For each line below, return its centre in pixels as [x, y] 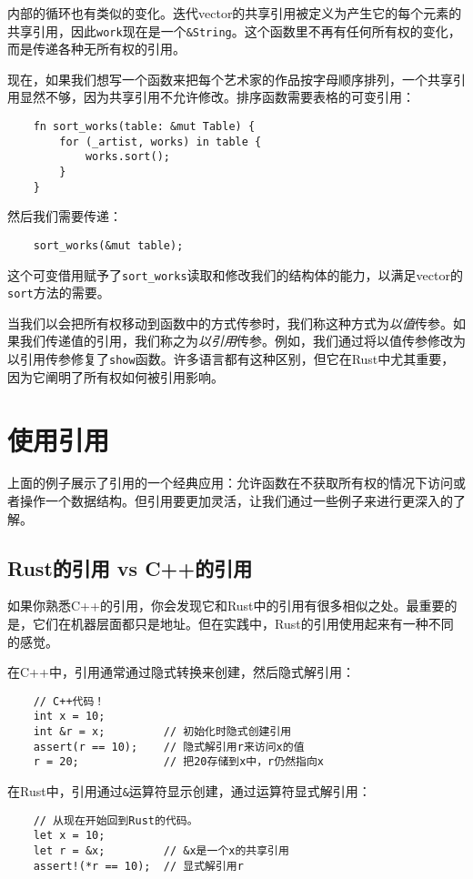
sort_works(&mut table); [108, 245]
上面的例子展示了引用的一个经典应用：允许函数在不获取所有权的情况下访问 [230, 483]
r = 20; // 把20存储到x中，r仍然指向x [178, 762]
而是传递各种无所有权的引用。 [96, 49]
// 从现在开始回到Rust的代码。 [116, 820]
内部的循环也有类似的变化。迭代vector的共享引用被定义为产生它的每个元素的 [235, 13]
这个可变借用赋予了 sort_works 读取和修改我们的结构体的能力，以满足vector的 [235, 274]
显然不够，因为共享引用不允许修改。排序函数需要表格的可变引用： [217, 97]
